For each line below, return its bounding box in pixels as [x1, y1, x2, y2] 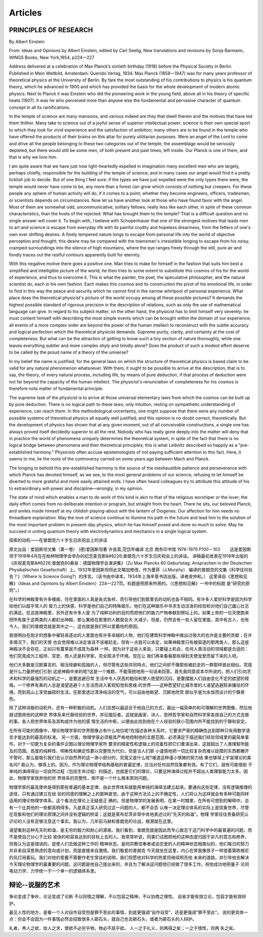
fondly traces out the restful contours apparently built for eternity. [9, 251, 141, 258]
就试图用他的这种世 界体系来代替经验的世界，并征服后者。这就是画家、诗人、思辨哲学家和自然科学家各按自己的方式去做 [9, 711, 249, 717]
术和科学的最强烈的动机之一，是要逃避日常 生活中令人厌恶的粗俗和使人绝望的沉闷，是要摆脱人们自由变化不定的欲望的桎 [9, 675, 249, 681]
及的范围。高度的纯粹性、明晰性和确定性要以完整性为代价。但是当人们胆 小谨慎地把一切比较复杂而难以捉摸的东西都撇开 [9, 748, 249, 754]
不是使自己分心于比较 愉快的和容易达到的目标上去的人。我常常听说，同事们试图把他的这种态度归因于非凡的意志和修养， [9, 834, 249, 840]
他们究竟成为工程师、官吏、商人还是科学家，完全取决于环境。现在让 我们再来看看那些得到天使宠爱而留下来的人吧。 [9, 653, 241, 659]
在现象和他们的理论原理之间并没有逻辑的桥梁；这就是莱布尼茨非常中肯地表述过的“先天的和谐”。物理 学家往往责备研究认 [9, 811, 249, 817]
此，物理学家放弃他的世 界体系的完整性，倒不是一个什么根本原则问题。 [9, 775, 151, 781]
